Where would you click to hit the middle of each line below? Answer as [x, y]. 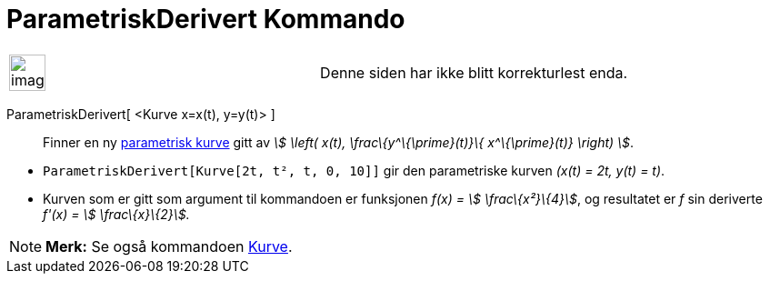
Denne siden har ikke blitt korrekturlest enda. [474, 72]
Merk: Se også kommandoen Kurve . [169, 246]
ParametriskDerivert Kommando [206, 19]
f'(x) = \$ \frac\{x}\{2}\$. [116, 214]
